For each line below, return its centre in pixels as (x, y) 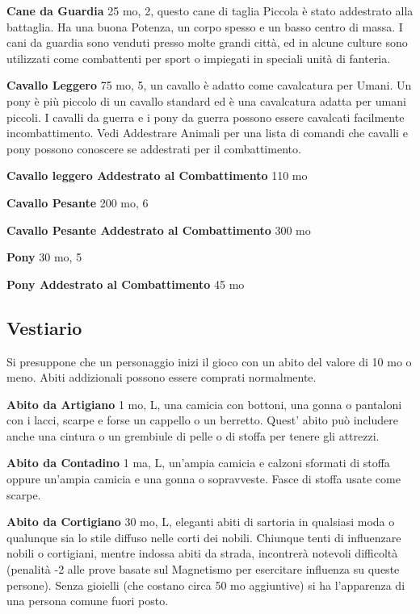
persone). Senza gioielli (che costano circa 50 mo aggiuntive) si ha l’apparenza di (206, 585)
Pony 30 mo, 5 (44, 257)
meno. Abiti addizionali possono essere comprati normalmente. (162, 377)
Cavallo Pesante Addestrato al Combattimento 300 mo (159, 230)
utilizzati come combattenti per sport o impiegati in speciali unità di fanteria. (199, 58)
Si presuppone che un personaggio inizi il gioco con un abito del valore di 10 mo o (209, 361)
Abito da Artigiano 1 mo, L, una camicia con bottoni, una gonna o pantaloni (204, 404)
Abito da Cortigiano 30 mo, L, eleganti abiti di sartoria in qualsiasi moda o (201, 522)
